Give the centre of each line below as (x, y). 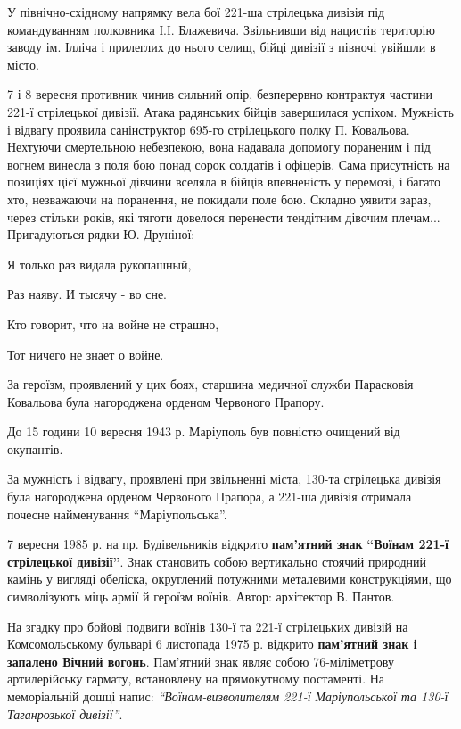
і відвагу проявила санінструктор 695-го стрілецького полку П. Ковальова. (209, 129)
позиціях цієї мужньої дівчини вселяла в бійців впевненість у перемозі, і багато (224, 182)
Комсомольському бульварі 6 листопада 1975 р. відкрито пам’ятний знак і (212, 644)
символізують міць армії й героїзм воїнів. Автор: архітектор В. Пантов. (201, 596)
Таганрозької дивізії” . (65, 713)
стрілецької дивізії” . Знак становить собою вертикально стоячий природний (217, 561)
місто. (23, 64)
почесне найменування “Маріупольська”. (117, 514)
